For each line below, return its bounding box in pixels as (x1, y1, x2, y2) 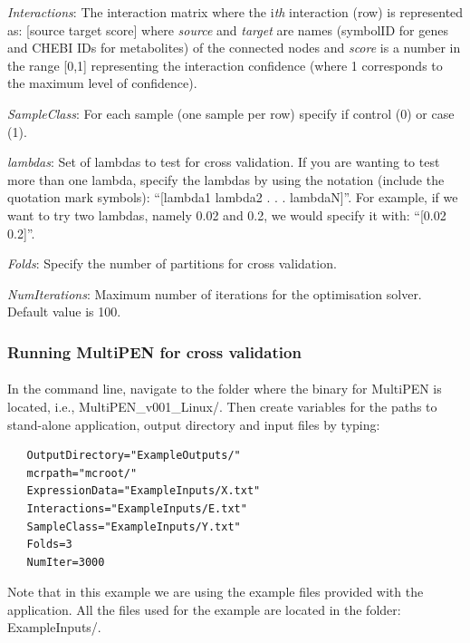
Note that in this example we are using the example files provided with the (7, 582, 424, 601)
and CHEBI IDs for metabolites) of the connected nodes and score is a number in (7, 38, 461, 57)
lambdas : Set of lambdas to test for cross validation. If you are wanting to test (7, 152, 440, 171)
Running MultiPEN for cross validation (7, 340, 302, 363)
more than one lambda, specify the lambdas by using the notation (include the (7, 170, 445, 189)
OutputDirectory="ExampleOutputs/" (26, 449, 241, 463)
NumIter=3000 (26, 555, 105, 569)
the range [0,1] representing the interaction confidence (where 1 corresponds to (7, 55, 443, 74)
